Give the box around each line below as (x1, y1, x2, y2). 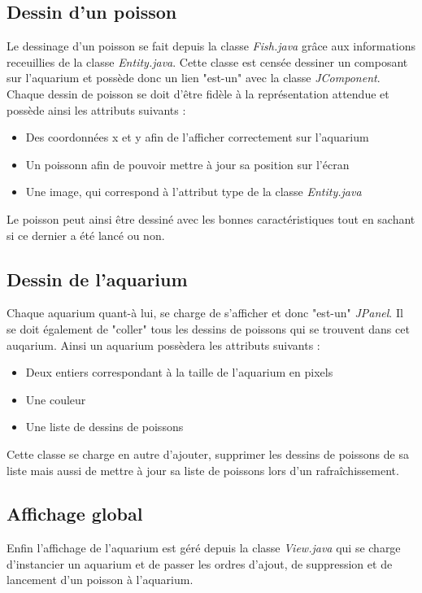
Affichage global (7, 501, 143, 526)
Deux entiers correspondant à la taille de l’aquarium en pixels (25, 364, 333, 381)
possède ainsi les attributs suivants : (7, 101, 186, 118)
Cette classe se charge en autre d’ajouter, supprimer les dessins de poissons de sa (7, 445, 409, 462)
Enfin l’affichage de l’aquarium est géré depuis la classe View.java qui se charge (7, 539, 401, 556)
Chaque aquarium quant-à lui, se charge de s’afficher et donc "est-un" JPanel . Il (7, 304, 403, 321)
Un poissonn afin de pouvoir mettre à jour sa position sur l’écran (25, 155, 350, 172)
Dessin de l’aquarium (7, 266, 188, 291)
